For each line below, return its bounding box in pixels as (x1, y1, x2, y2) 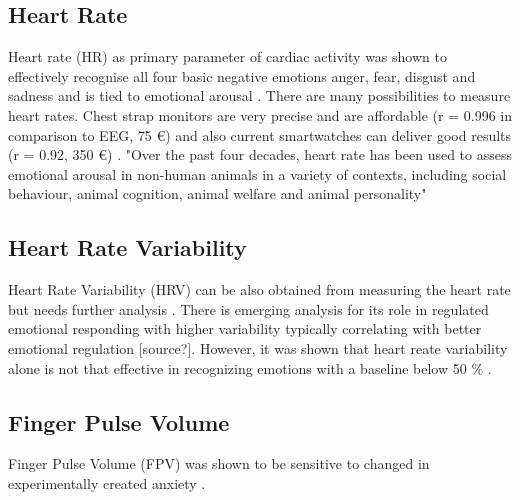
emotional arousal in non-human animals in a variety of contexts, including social (8, 163, 507, 184)
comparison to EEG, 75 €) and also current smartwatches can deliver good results (8, 124, 512, 145)
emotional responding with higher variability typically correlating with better (8, 318, 482, 339)
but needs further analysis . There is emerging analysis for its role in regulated (8, 298, 489, 319)
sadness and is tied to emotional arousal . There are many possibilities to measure (8, 85, 511, 106)
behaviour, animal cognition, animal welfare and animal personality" (8, 183, 427, 204)
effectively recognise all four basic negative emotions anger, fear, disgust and (8, 65, 476, 86)
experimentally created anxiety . (8, 472, 206, 493)
